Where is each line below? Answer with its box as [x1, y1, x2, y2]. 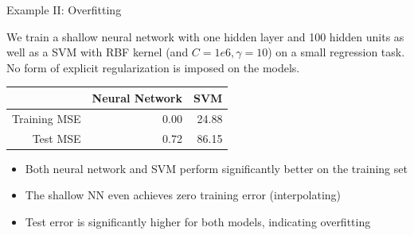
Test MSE [32, 129, 81, 146]
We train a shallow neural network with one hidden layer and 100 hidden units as [6, 28, 404, 44]
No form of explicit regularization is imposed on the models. [6, 59, 300, 75]
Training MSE [12, 110, 81, 126]
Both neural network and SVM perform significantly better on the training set [25, 160, 408, 176]
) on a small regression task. [268, 44, 405, 60]
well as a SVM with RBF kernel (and [6, 44, 189, 60]
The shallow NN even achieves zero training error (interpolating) [25, 187, 342, 203]
